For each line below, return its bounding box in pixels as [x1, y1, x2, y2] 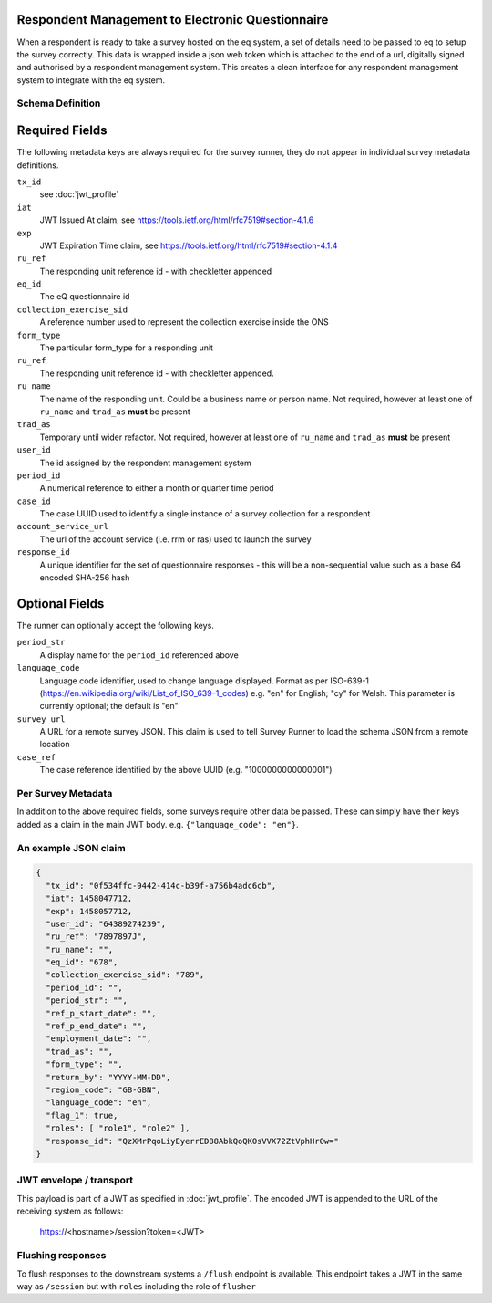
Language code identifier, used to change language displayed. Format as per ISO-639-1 [39, 675, 369, 686]
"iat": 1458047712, [46, 893, 133, 903]
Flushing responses [16, 1249, 107, 1262]
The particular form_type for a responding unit [39, 342, 214, 353]
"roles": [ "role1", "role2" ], [46, 1123, 190, 1133]
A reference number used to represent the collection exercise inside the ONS [39, 317, 329, 328]
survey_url [16, 714, 66, 724]
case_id [16, 495, 52, 506]
